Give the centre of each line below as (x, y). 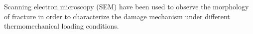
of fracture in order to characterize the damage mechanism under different (117, 16)
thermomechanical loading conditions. (62, 26)
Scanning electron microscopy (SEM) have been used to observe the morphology (126, 6)
